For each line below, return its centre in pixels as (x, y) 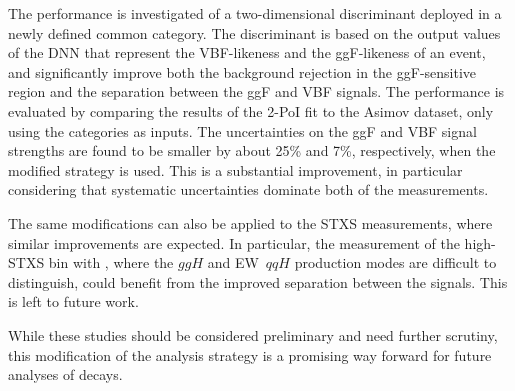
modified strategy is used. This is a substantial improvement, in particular (235, 169)
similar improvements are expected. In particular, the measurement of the (234, 242)
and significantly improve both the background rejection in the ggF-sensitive (242, 71)
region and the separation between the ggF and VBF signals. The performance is (256, 91)
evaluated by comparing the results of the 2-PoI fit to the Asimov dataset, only (251, 110)
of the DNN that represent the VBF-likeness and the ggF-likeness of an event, (247, 52)
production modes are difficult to (395, 262)
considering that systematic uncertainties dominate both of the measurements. (248, 189)
